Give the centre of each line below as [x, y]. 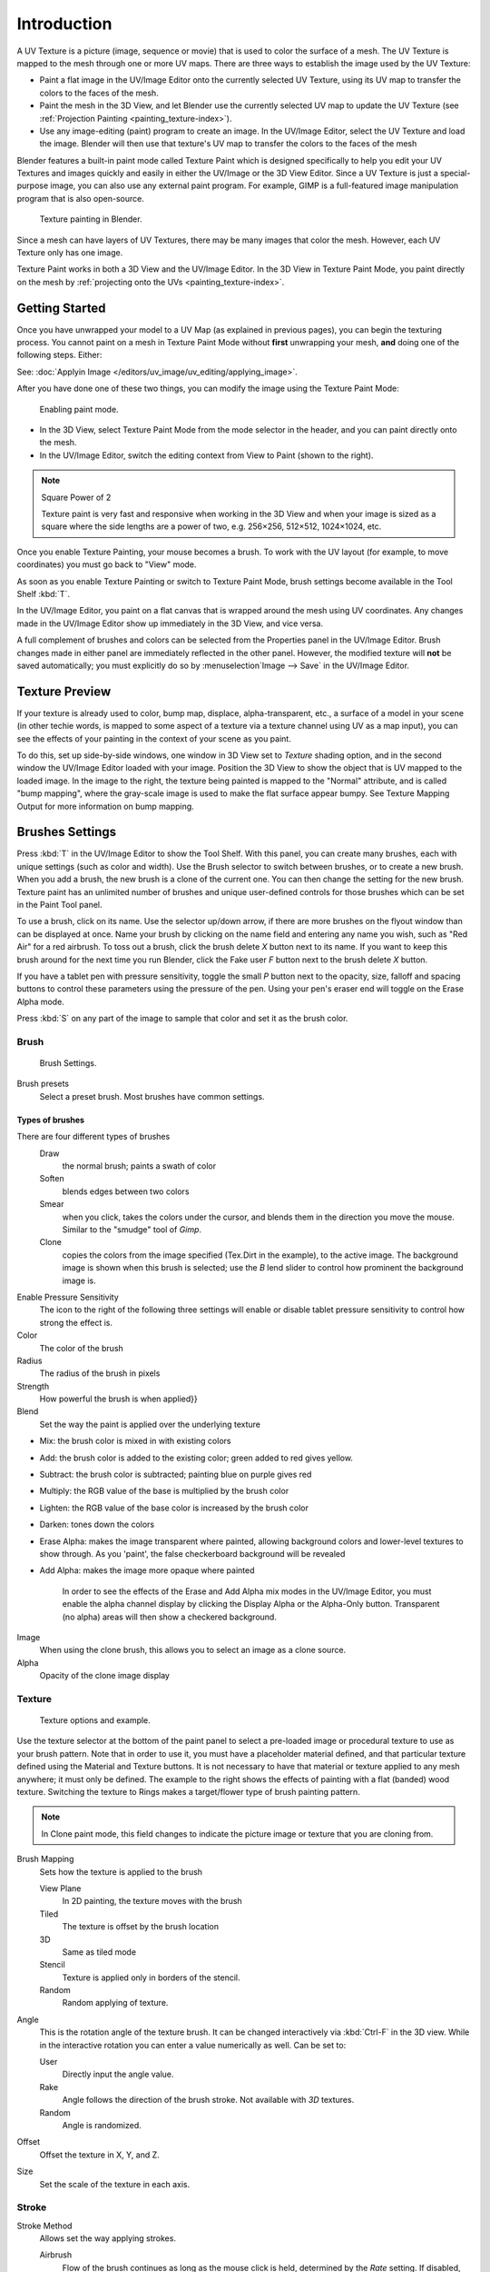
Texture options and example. [95, 1720]
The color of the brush [82, 1348]
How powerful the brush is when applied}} [119, 1399]
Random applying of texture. [115, 2003]
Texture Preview [64, 691]
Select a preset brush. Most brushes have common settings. [152, 1096]
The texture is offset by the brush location [141, 1927]
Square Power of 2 [76, 497]
